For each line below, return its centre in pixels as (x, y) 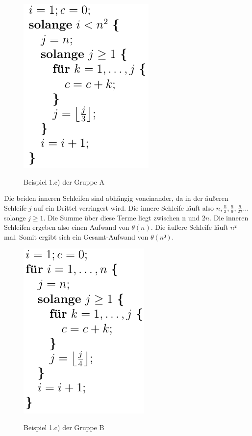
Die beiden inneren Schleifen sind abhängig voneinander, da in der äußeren (116, 198)
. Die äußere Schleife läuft (189, 227)
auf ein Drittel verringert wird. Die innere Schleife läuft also (124, 207)
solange (15, 217)
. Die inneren (229, 217)
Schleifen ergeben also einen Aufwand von (67, 227)
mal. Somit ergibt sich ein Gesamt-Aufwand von (76, 236)
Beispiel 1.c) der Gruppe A (64, 181)
